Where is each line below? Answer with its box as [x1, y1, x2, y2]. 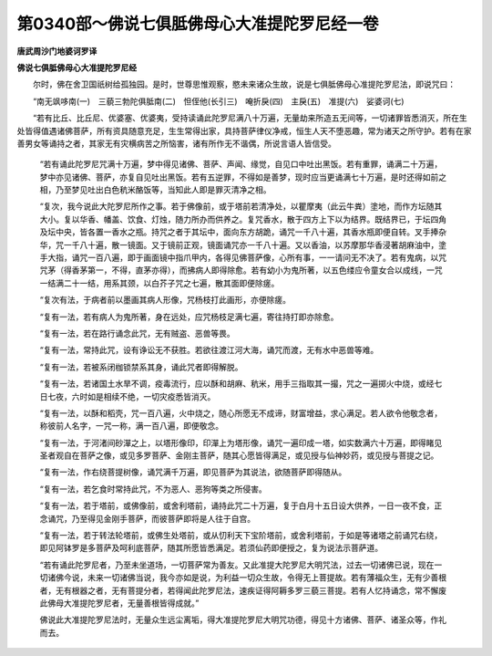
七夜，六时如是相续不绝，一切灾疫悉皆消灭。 [46, 390, 216, 401]
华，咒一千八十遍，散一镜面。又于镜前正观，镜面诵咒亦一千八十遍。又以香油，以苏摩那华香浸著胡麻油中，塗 [39, 239, 446, 250]
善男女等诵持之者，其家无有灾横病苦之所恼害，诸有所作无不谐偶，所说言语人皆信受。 [16, 138, 336, 149]
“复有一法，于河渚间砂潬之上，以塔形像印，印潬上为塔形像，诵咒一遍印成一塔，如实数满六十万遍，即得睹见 [39, 437, 443, 448]
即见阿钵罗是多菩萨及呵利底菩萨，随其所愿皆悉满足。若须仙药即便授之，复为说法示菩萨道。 [39, 543, 383, 554]
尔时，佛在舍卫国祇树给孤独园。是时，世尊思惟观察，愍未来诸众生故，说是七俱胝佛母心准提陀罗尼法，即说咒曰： [32, 78, 456, 90]
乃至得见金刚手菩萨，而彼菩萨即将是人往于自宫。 [71, 513, 255, 524]
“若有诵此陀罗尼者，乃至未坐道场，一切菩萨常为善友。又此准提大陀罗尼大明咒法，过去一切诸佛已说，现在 [39, 559, 435, 570]
